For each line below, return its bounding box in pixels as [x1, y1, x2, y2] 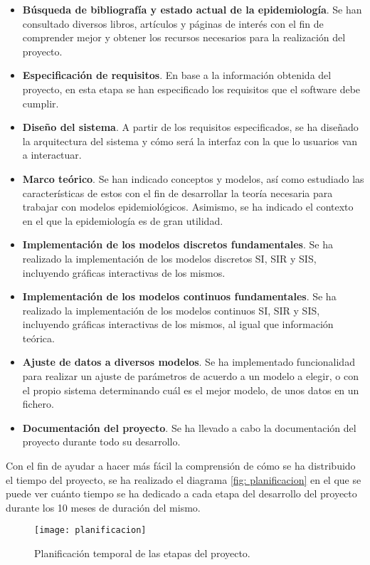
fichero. [22, 396, 54, 411]
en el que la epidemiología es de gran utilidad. [22, 213, 223, 228]
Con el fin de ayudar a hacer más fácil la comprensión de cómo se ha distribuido [6, 458, 356, 473]
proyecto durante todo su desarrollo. [22, 434, 181, 449]
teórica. [22, 330, 55, 345]
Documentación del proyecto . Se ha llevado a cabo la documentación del [22, 420, 356, 435]
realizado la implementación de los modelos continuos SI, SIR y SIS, [22, 302, 320, 317]
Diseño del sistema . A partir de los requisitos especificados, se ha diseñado [22, 120, 359, 134]
